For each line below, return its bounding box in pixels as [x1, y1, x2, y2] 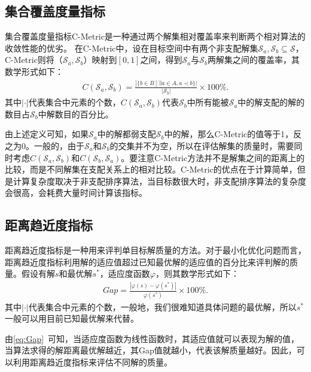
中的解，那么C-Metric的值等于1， [164, 128, 294, 140]
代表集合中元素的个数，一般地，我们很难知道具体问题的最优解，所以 [28, 300, 297, 313]
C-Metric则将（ [5, 53, 63, 66]
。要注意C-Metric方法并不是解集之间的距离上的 [121, 151, 305, 164]
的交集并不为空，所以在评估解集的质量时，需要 [109, 140, 294, 152]
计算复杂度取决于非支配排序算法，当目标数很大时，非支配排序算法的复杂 [13, 174, 298, 187]
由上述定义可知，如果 [5, 128, 89, 140]
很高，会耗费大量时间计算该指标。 [13, 186, 147, 199]
